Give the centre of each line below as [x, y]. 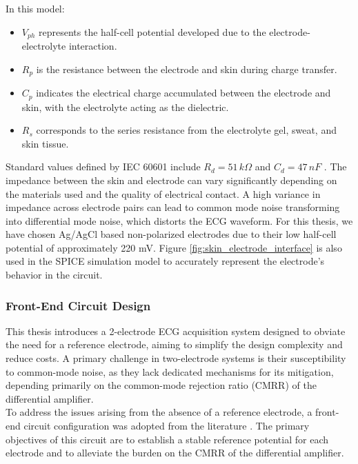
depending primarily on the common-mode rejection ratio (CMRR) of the [161, 385]
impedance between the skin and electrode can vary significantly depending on [171, 180]
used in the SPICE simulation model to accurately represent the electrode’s [165, 261]
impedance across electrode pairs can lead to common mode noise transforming [173, 207]
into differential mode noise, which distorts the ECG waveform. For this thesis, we [179, 220]
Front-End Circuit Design [78, 305]
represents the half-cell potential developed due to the [152, 31]
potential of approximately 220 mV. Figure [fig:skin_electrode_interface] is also [174, 247]
